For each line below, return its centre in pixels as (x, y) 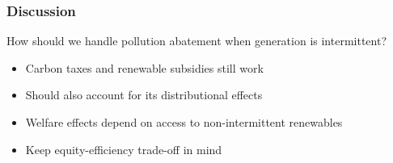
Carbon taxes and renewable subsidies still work (144, 67)
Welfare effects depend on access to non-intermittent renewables (184, 122)
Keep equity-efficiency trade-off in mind (124, 149)
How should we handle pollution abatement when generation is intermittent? (197, 41)
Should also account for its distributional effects (144, 95)
